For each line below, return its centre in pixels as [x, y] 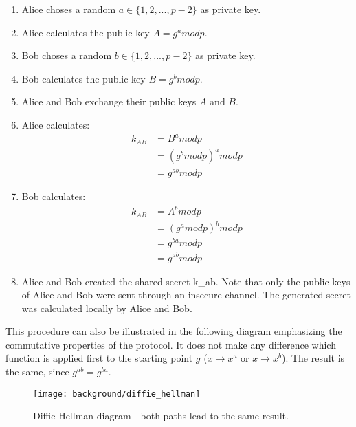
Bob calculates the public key [84, 78]
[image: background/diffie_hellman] [117, 394]
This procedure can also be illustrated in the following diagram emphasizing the [174, 331]
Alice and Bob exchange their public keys [109, 101]
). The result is [313, 358]
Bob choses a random [67, 55]
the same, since [37, 372]
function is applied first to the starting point [99, 358]
